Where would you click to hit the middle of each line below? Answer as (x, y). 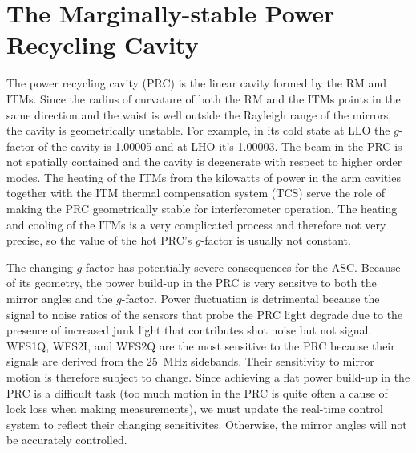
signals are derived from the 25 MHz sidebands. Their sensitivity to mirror (190, 361)
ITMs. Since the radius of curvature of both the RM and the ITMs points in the (204, 98)
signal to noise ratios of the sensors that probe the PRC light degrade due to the (205, 314)
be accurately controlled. (67, 440)
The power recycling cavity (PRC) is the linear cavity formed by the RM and (197, 83)
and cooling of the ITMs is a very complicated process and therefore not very (196, 224)
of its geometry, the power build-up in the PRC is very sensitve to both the (192, 283)
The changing (40, 267)
